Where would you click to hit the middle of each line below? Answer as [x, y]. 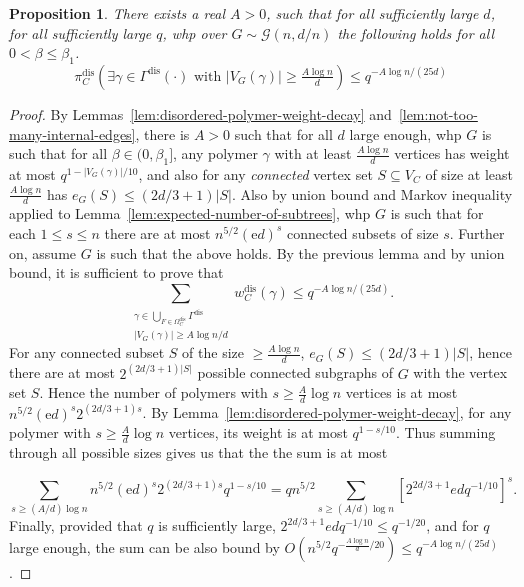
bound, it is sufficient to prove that [116, 272]
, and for [452, 525]
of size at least [469, 173]
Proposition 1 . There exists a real [117, 13]
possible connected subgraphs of [295, 372]
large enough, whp [405, 133]
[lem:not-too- [438, 113]
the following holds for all [416, 32]
